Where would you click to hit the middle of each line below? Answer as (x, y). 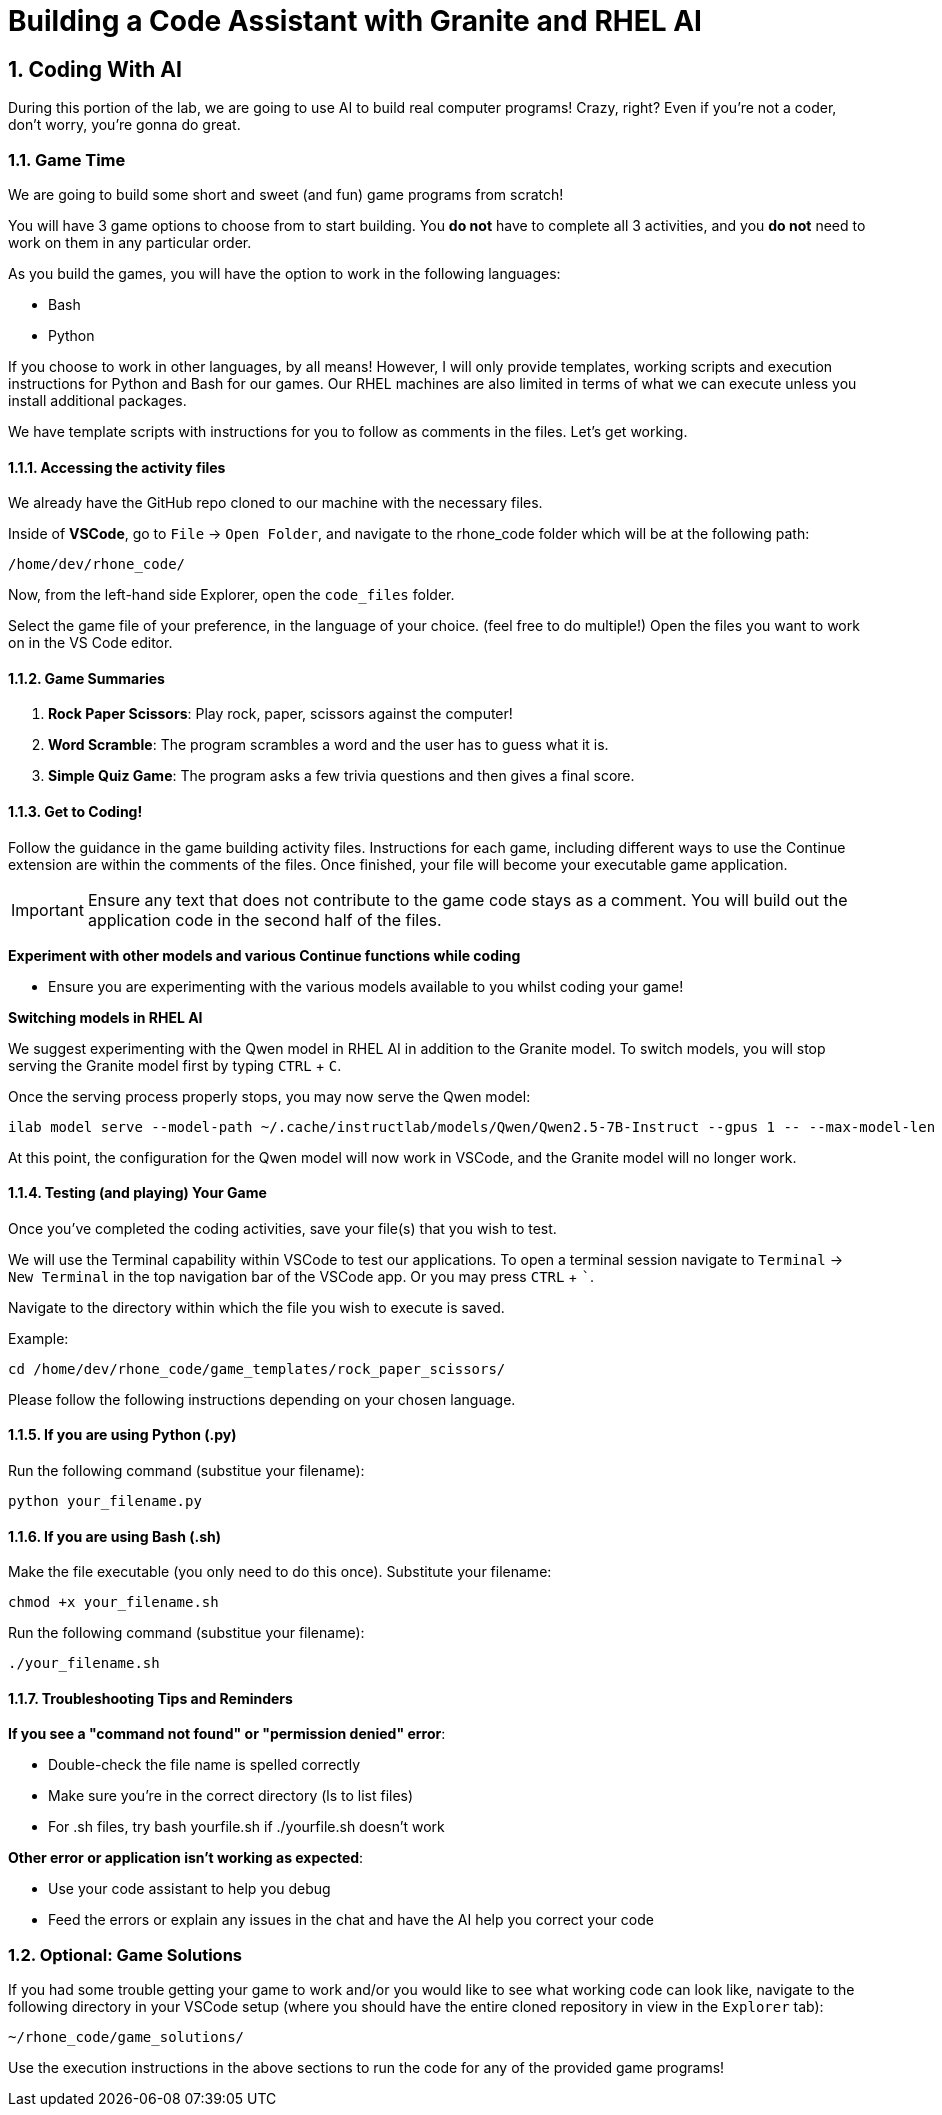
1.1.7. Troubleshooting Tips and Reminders (150, 1698)
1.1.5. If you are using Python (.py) (122, 1435)
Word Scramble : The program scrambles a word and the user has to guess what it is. (328, 745)
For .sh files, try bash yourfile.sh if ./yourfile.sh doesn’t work (246, 1827)
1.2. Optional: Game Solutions (125, 1954)
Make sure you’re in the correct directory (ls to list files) (231, 1796)
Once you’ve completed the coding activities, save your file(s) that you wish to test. (282, 1228)
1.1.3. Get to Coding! (75, 811)
